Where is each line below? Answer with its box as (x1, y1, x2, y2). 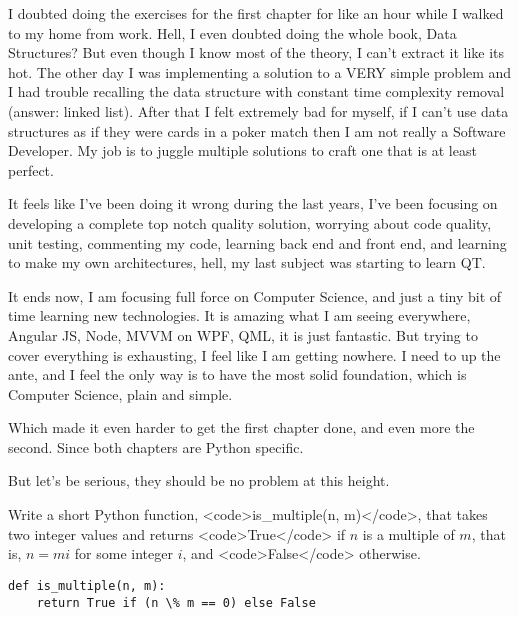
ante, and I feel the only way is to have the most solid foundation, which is (8, 364, 467, 385)
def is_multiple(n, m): (8, 578, 166, 593)
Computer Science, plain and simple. (8, 383, 233, 404)
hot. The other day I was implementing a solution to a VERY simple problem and (8, 61, 512, 82)
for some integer (74, 543, 173, 564)
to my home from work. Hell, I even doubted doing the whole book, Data (8, 22, 457, 43)
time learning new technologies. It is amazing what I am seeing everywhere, (8, 305, 471, 326)
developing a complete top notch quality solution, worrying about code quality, (8, 212, 492, 233)
